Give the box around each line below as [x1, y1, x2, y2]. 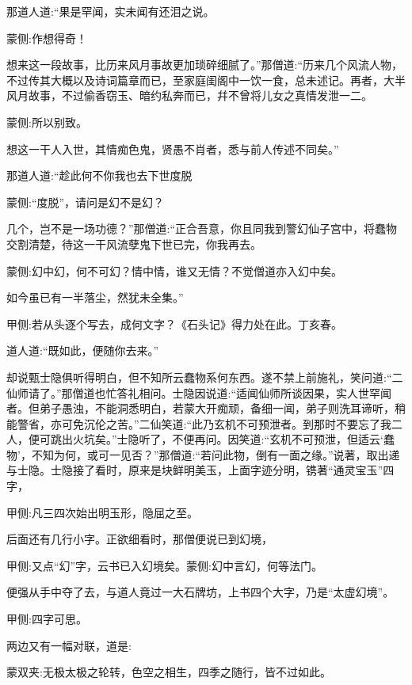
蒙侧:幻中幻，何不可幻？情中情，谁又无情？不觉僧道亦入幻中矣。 [6, 262, 342, 279]
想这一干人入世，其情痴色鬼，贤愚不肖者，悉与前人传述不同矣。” [6, 140, 339, 157]
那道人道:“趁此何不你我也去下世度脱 [6, 167, 193, 184]
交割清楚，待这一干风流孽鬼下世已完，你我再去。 [6, 235, 261, 252]
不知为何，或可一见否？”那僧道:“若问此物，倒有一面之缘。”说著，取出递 [31, 446, 400, 462]
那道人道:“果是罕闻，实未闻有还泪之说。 [6, 3, 215, 19]
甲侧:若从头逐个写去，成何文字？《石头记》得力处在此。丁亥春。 [6, 315, 342, 332]
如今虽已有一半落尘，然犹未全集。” [6, 289, 184, 306]
